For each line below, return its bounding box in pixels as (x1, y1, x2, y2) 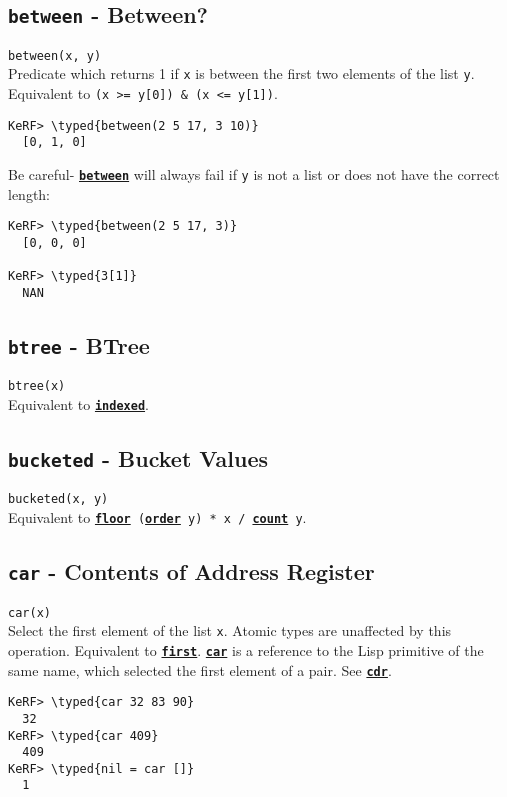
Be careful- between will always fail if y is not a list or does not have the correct (8, 164, 500, 185)
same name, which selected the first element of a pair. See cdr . (8, 659, 392, 680)
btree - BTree (8, 329, 150, 360)
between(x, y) (8, 48, 102, 63)
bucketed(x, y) (8, 492, 109, 507)
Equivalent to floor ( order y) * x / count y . (8, 507, 307, 528)
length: (8, 183, 51, 204)
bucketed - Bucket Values (8, 443, 269, 474)
